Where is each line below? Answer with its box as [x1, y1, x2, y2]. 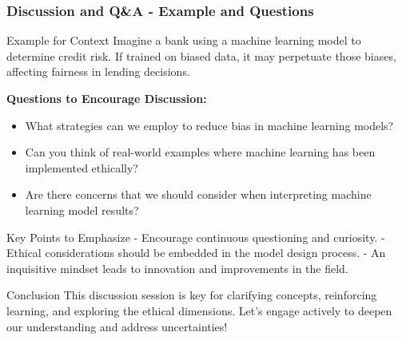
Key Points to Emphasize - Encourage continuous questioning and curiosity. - [6, 228, 385, 245]
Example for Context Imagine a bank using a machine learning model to [6, 32, 361, 49]
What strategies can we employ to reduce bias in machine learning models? [25, 117, 394, 133]
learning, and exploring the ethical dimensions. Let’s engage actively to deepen [6, 302, 392, 318]
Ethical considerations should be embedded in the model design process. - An [6, 244, 386, 261]
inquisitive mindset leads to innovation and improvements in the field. [6, 259, 348, 276]
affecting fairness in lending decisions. [6, 63, 190, 80]
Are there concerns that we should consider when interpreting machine [25, 186, 372, 203]
